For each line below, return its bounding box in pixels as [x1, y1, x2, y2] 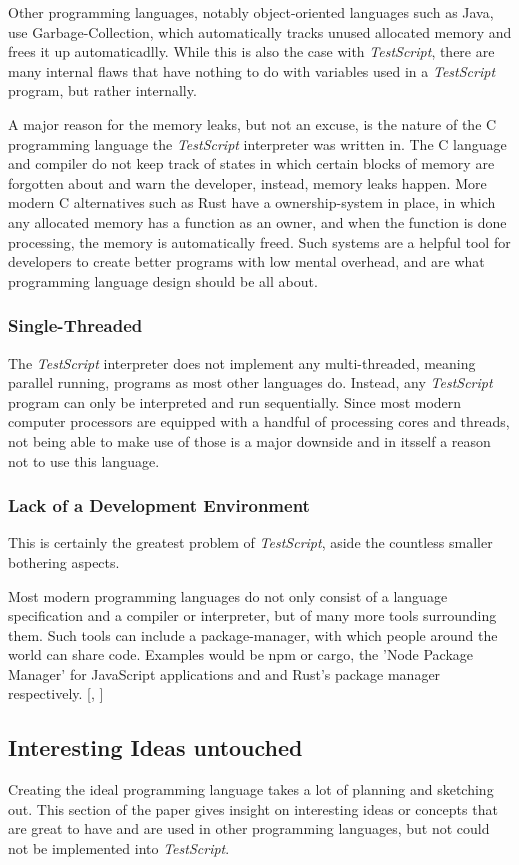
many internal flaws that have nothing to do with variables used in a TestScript [8, 60, 496, 81]
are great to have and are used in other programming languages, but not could [8, 818, 490, 839]
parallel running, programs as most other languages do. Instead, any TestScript [8, 372, 493, 393]
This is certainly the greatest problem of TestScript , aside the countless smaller [8, 532, 493, 553]
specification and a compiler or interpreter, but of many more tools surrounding [8, 605, 497, 626]
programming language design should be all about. [8, 270, 318, 291]
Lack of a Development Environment [8, 493, 310, 518]
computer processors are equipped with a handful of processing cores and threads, [8, 411, 510, 432]
